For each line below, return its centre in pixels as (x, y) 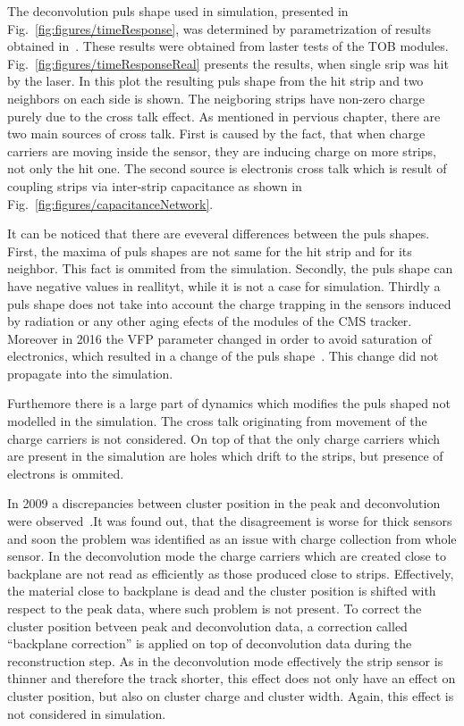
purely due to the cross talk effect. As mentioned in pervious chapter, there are (224, 116)
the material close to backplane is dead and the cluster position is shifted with (222, 591)
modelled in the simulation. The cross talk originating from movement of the (217, 421)
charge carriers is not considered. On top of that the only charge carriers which (224, 438)
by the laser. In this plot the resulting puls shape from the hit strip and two (215, 81)
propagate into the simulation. (90, 373)
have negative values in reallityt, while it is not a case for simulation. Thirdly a (224, 285)
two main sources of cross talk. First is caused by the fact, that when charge (216, 134)
